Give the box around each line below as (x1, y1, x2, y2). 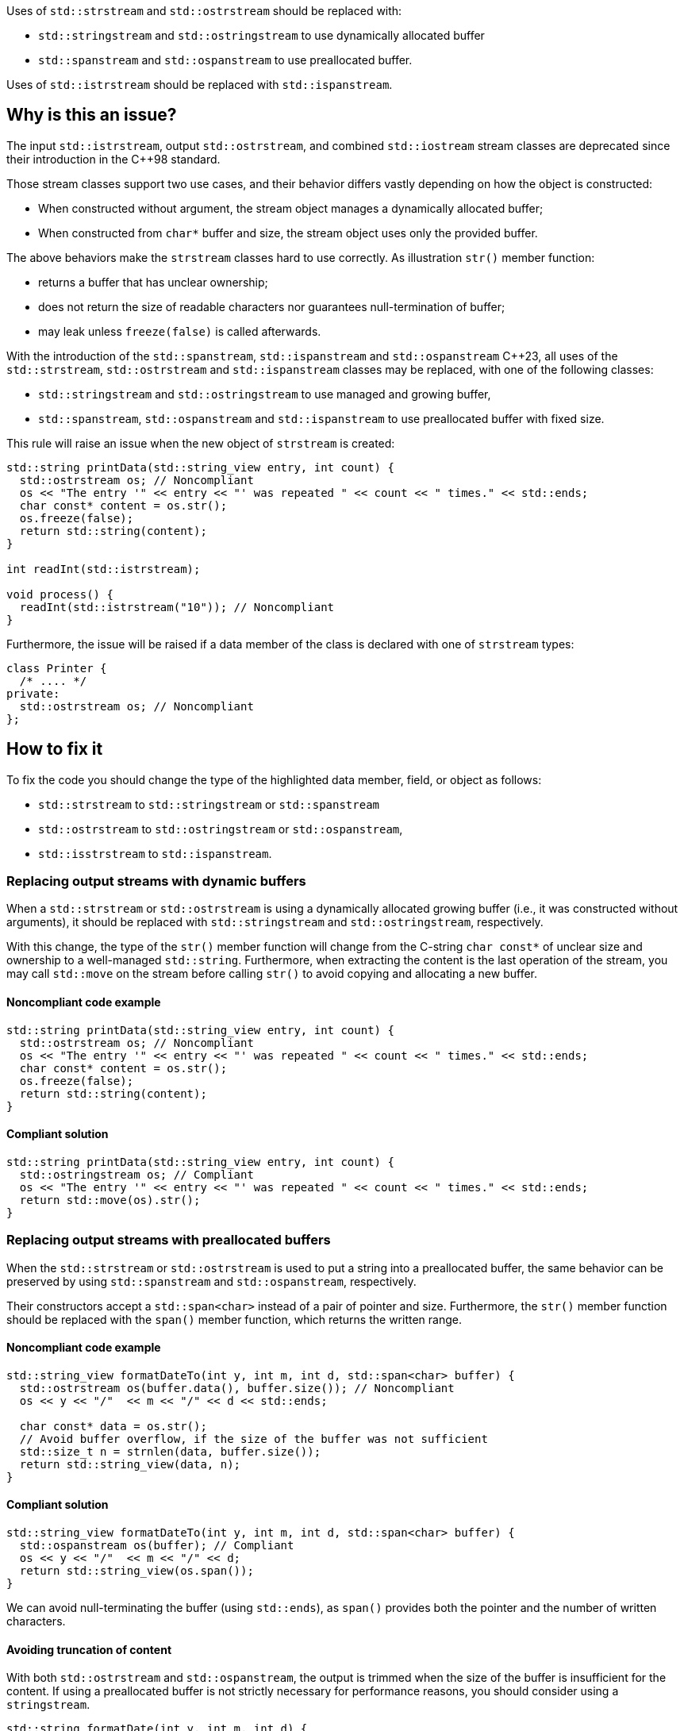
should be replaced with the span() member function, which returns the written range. (6, 1312, 462, 1326)
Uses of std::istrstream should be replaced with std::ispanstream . (6, 78, 393, 91)
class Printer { (6, 661, 107, 675)
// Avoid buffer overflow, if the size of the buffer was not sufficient (19, 1432, 488, 1445)
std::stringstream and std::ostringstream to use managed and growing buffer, (38, 387, 491, 401)
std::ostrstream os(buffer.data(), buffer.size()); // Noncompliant (19, 1381, 455, 1394)
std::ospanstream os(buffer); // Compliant (19, 1539, 294, 1552)
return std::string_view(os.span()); (19, 1564, 254, 1578)
